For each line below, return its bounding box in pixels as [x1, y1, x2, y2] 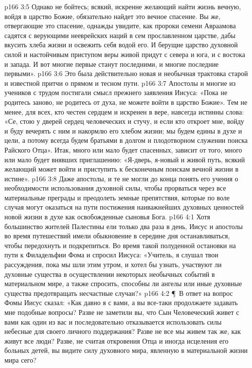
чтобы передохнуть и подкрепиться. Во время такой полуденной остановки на [4, 240, 236, 250]
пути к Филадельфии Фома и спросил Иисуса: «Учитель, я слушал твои [4, 250, 218, 260]
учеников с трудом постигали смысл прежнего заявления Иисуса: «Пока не [4, 87, 228, 97]
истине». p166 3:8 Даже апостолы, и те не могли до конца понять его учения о [4, 173, 238, 183]
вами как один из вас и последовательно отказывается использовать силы [4, 316, 222, 327]
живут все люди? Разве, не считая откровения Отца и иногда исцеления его [4, 335, 229, 346]
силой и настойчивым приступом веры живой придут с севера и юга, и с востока [4, 49, 245, 59]
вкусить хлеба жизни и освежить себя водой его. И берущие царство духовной [4, 39, 238, 50]
